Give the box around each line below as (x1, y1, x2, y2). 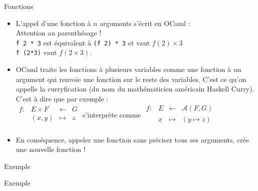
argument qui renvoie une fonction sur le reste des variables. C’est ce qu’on (16, 73, 246, 84)
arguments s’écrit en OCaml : (100, 17, 190, 28)
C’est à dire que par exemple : (16, 93, 109, 103)
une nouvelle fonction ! (16, 144, 86, 154)
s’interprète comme (82, 109, 141, 120)
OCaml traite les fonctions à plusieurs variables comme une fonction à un (16, 64, 241, 74)
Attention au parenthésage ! (16, 27, 102, 38)
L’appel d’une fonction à (16, 17, 91, 28)
